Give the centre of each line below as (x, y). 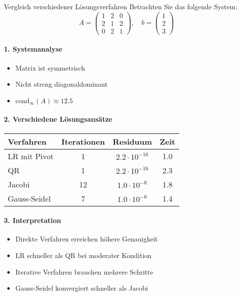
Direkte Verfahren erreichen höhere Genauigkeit (87, 239)
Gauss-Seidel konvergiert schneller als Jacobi (82, 288)
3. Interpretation (33, 220)
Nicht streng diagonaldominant (61, 84)
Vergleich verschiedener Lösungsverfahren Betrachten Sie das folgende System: (121, 6)
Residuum (132, 141)
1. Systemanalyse (33, 49)
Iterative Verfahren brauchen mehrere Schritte (84, 271)
